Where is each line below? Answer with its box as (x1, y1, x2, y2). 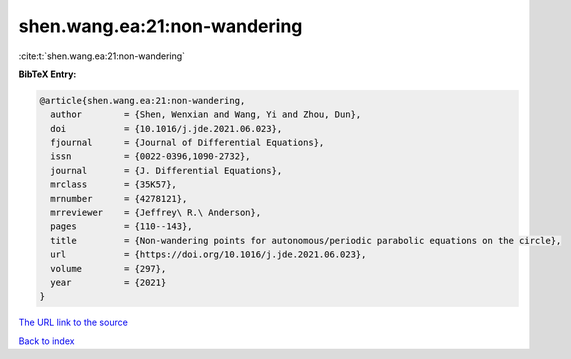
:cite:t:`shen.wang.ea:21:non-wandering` (18, 50, 185, 62)
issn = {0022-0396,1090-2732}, (50, 151, 251, 162)
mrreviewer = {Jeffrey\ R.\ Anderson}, (50, 207, 262, 219)
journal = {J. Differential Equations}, (50, 165, 283, 176)
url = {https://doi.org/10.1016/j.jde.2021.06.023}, (50, 249, 367, 260)
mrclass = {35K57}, (50, 179, 177, 190)
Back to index (18, 335, 75, 347)
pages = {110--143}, (50, 221, 194, 232)
